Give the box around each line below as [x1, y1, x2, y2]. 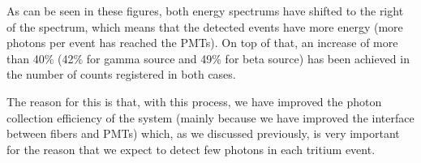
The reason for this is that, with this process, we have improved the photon [6, 92, 382, 109]
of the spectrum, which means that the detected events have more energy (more [6, 18, 403, 35]
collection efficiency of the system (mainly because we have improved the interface [6, 109, 415, 126]
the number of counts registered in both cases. [6, 66, 236, 83]
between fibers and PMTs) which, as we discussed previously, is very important [6, 125, 400, 142]
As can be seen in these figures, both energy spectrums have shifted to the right [6, 2, 404, 19]
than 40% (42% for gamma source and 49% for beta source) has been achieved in [6, 49, 410, 66]
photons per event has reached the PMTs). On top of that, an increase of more [6, 34, 398, 51]
